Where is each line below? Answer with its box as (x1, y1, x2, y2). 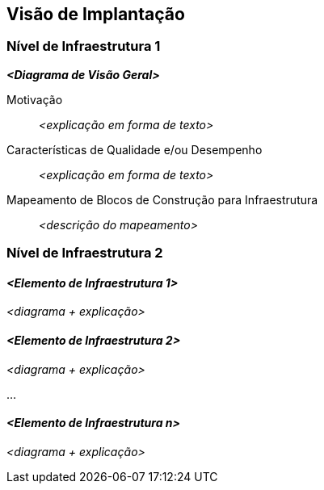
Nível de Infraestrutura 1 (6, 38, 161, 55)
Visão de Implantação (6, 4, 185, 24)
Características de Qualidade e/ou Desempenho (6, 142, 263, 157)
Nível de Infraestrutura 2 (6, 245, 163, 262)
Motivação (6, 92, 63, 107)
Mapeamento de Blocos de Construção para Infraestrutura (6, 192, 318, 207)
